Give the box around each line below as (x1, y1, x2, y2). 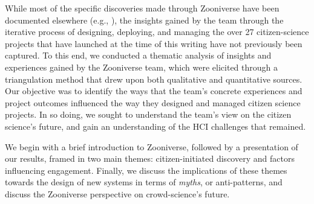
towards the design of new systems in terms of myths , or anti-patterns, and (5, 176, 283, 188)
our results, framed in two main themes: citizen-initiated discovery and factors (5, 152, 295, 165)
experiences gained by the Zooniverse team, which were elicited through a (5, 60, 278, 73)
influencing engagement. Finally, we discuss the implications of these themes (5, 164, 287, 176)
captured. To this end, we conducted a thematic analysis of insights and (5, 49, 272, 62)
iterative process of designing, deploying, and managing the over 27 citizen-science (5, 25, 309, 38)
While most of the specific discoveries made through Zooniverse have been (5, 2, 280, 14)
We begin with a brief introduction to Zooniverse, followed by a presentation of (5, 140, 298, 153)
